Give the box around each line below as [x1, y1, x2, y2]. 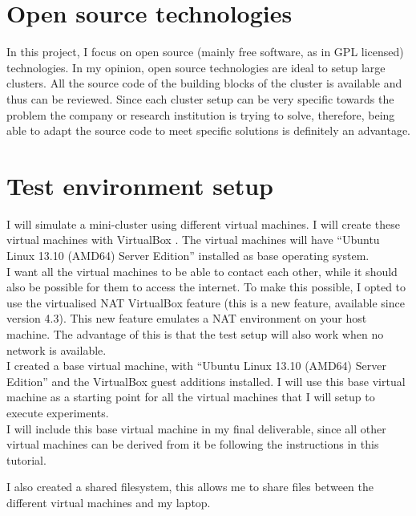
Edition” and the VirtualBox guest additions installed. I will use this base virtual [6, 372, 406, 389]
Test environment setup [6, 169, 273, 201]
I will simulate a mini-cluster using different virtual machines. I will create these [6, 215, 400, 232]
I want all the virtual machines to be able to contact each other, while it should [6, 262, 398, 279]
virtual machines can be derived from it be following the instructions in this [6, 436, 379, 453]
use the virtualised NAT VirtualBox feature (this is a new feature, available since [6, 294, 405, 311]
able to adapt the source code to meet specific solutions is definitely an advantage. [6, 122, 410, 139]
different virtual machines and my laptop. [6, 494, 211, 510]
